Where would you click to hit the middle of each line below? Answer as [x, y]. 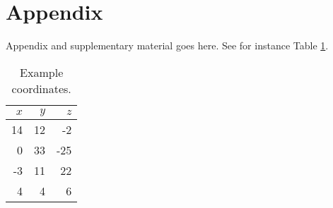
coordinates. [41, 88]
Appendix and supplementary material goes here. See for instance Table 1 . [167, 45]
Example [42, 72]
